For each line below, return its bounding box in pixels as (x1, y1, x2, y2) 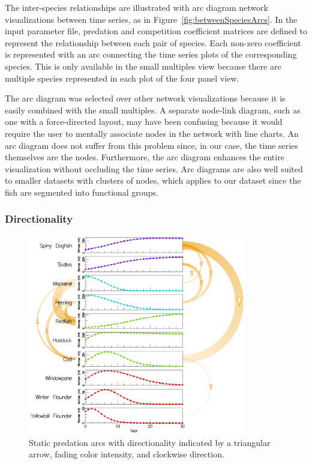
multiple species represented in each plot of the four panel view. (5, 71, 239, 84)
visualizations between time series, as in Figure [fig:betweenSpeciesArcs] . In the (5, 13, 298, 25)
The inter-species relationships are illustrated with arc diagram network (5, 1, 268, 13)
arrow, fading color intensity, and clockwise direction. (29, 448, 224, 460)
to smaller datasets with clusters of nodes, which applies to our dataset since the (5, 174, 301, 187)
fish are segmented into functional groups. (5, 185, 158, 198)
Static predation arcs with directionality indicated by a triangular (29, 436, 271, 448)
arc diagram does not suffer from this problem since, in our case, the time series (5, 139, 298, 151)
